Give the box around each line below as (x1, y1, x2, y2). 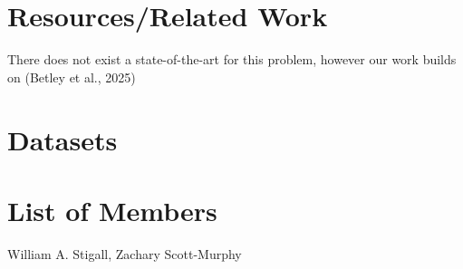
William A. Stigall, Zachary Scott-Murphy (7, 244, 242, 263)
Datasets (7, 120, 118, 158)
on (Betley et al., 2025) (7, 67, 136, 86)
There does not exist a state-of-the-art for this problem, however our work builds (7, 50, 457, 69)
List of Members (7, 191, 217, 228)
